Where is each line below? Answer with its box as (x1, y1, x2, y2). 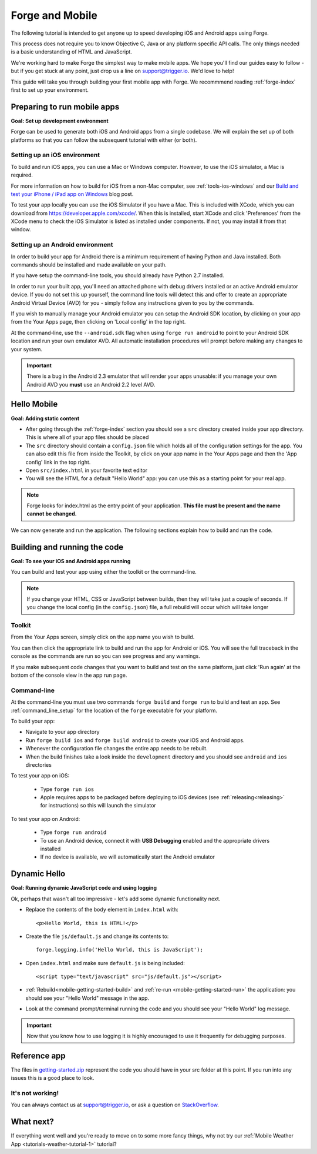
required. (11, 171, 33, 179)
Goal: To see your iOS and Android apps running (11, 557, 131, 564)
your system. (11, 345, 43, 352)
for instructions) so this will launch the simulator (40, 802, 157, 809)
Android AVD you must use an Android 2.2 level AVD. (26, 381, 156, 388)
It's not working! (11, 1089, 59, 1098)
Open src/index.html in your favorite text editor (25, 467, 148, 474)
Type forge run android (40, 829, 107, 836)
